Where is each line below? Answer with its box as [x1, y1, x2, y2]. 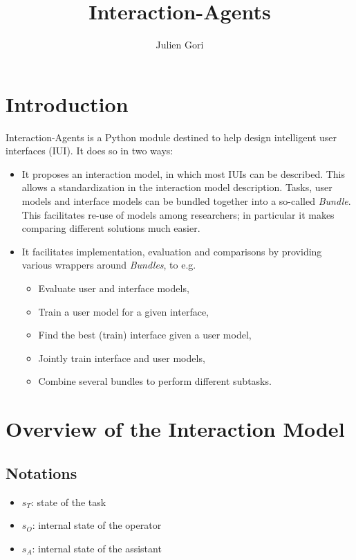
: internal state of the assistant [32, 541, 162, 555]
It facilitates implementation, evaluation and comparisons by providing [21, 244, 322, 258]
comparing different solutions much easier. [21, 221, 200, 235]
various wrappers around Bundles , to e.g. [21, 258, 196, 272]
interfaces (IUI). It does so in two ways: [6, 143, 174, 158]
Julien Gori [156, 37, 204, 52]
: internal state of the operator [32, 518, 162, 532]
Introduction [6, 89, 129, 118]
